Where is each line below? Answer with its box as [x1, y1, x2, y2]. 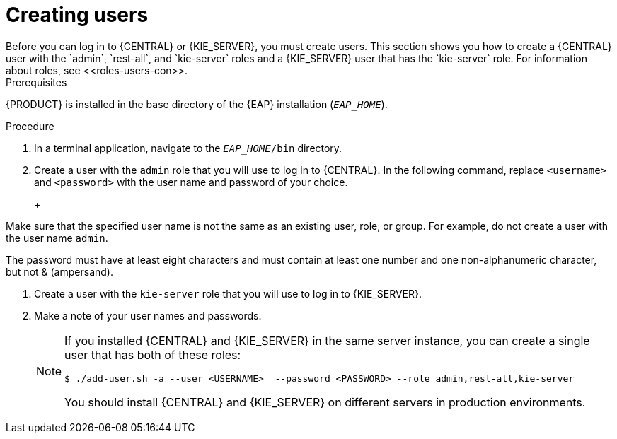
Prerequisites [6, 76, 67, 88]
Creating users [6, 3, 149, 27]
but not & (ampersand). [6, 265, 113, 278]
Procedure [6, 119, 54, 132]
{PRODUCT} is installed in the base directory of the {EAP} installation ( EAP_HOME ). [6, 98, 388, 110]
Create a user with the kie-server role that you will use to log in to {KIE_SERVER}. [34, 287, 422, 300]
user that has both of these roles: [64, 347, 241, 362]
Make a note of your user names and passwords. [34, 309, 262, 322]
